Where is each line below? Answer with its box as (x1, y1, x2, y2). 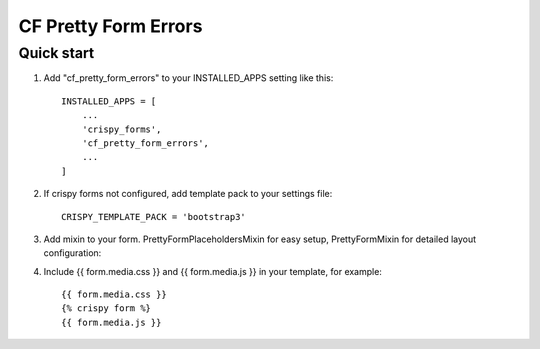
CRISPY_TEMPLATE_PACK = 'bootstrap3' (61, 211, 247, 222)
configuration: (43, 247, 102, 259)
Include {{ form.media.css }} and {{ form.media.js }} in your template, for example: (43, 265, 382, 277)
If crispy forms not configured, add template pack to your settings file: (43, 188, 333, 200)
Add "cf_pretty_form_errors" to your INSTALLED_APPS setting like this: (43, 72, 334, 84)
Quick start (18, 44, 95, 62)
